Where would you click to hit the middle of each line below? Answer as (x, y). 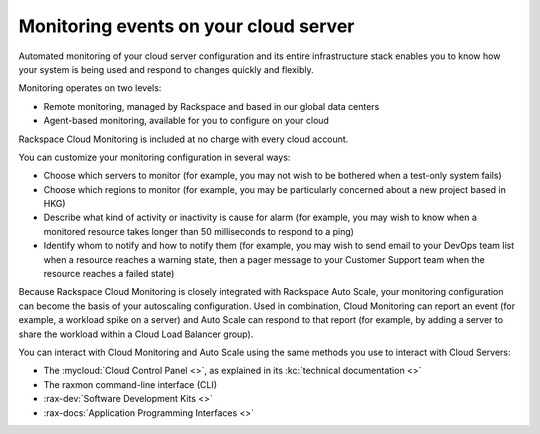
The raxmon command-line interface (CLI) (130, 384)
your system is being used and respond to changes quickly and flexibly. (166, 69)
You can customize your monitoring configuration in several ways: (154, 157)
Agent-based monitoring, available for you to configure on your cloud (186, 121)
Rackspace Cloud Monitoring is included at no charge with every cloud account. (183, 139)
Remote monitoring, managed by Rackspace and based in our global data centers (211, 106)
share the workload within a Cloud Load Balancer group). (136, 334)
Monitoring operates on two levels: (90, 88)
